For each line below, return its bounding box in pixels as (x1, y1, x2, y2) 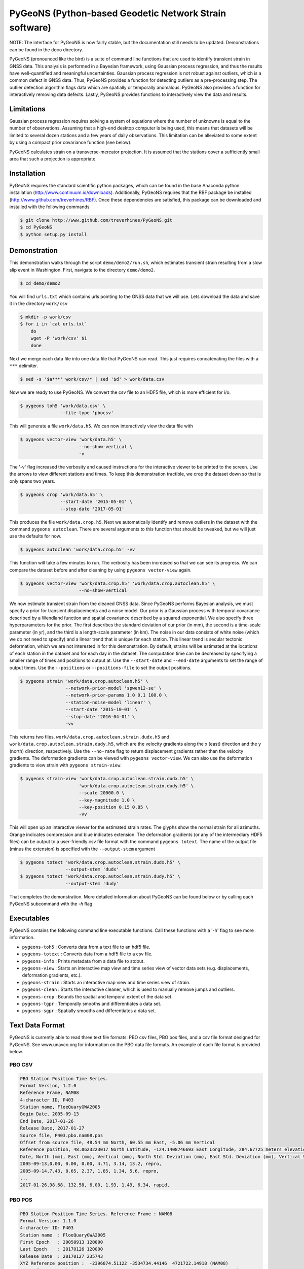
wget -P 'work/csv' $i (30, 336, 87, 341)
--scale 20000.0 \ (79, 790, 125, 796)
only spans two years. (9, 478, 56, 484)
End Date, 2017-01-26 (20, 1118, 74, 1124)
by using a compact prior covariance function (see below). (9, 140, 132, 146)
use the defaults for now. (9, 533, 62, 539)
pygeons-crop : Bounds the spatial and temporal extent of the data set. (22, 993, 173, 999)
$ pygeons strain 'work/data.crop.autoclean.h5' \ (20, 678, 149, 684)
